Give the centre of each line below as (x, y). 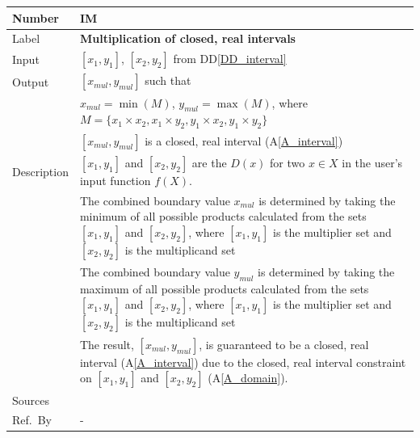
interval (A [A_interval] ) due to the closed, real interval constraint (243, 362)
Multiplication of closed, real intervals (187, 38)
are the (209, 162)
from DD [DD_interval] (230, 59)
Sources (31, 400)
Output (31, 81)
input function (115, 180)
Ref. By (32, 420)
